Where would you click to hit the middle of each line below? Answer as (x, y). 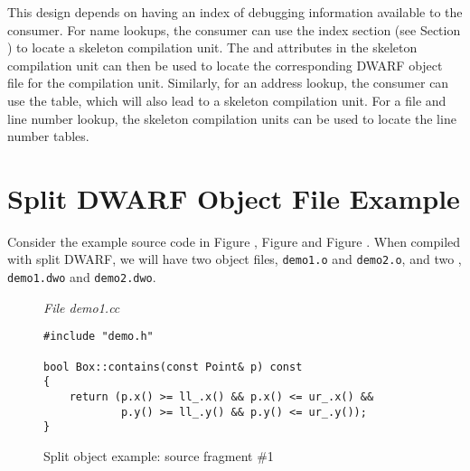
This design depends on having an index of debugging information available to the (235, 12)
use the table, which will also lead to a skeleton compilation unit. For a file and (227, 100)
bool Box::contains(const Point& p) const (173, 367)
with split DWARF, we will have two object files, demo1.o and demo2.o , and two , (235, 259)
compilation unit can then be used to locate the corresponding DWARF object (225, 65)
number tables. (48, 136)
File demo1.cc (82, 307)
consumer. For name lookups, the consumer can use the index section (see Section (234, 29)
